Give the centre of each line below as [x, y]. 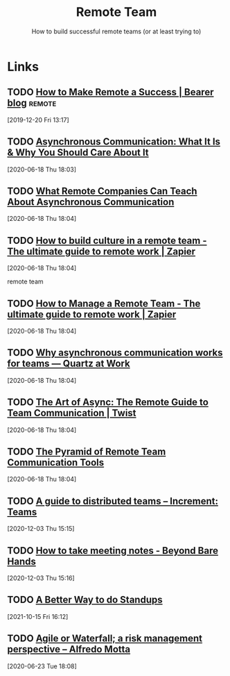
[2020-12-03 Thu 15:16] [41, 578]
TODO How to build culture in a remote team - [107, 240]
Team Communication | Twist [72, 413]
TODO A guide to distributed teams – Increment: [113, 501]
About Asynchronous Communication [91, 202]
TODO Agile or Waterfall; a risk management [105, 639]
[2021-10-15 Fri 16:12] [38, 616]
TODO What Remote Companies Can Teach [102, 191]
